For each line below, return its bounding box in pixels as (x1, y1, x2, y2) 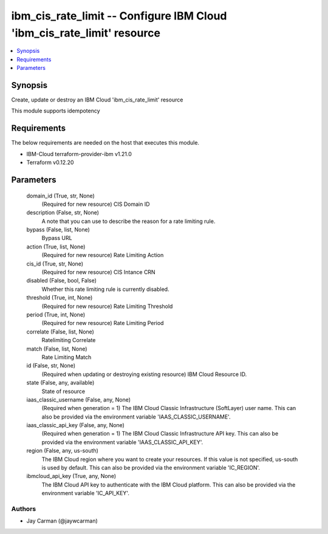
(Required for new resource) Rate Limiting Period (41, 320, 164, 327)
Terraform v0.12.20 (26, 159, 74, 166)
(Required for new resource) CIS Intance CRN (41, 269, 155, 276)
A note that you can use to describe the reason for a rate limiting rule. (41, 217, 216, 225)
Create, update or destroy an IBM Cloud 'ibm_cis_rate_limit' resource (11, 96, 183, 103)
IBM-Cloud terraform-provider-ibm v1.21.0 (26, 150, 132, 157)
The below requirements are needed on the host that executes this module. (11, 139, 200, 146)
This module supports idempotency (11, 107, 100, 115)
